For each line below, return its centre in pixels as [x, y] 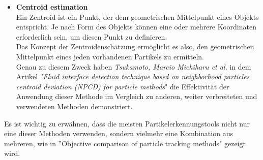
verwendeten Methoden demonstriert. [74, 106]
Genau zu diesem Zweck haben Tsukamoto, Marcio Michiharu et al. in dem [134, 66]
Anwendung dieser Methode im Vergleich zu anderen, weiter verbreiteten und [137, 96]
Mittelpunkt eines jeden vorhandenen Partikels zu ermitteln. [110, 56]
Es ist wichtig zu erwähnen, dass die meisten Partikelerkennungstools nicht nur [127, 123]
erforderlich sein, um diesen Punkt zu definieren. [92, 36]
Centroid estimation [52, 7]
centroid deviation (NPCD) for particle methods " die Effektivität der [123, 86]
